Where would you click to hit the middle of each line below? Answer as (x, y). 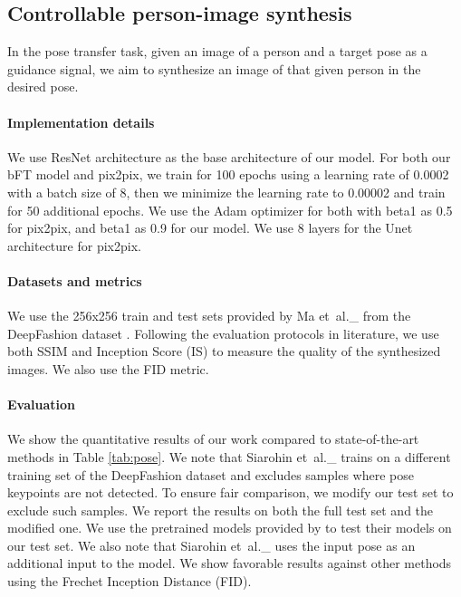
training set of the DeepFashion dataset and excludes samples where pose (211, 474)
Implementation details (81, 122)
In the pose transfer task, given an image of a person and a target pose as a (217, 51)
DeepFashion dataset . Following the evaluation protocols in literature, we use (223, 333)
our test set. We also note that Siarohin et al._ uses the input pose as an (211, 545)
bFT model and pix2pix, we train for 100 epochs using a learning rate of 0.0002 (228, 174)
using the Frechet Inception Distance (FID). (130, 581)
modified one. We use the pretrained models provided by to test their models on (230, 528)
